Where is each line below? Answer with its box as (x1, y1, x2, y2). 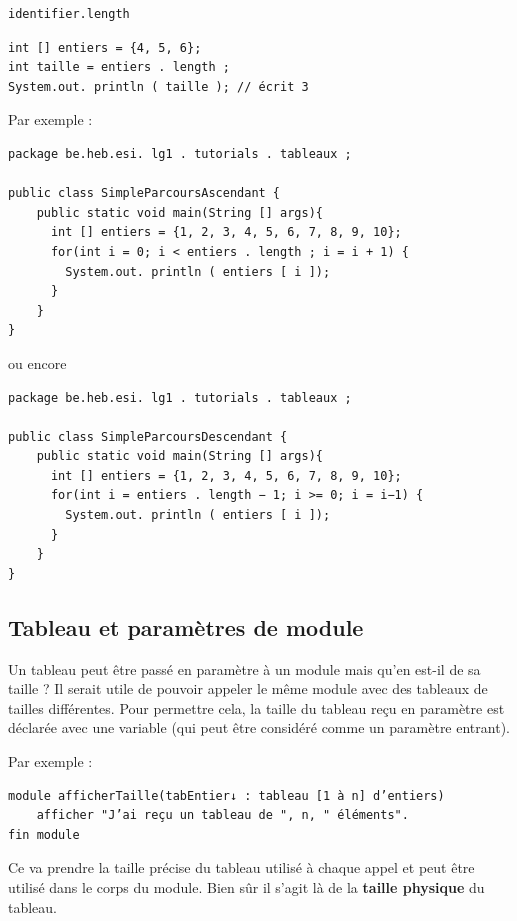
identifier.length (8, 7, 130, 21)
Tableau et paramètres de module (8, 611, 364, 642)
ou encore (8, 352, 67, 373)
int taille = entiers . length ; (8, 60, 230, 75)
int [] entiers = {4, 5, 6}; (8, 40, 202, 55)
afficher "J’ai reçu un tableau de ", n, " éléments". (36, 808, 409, 823)
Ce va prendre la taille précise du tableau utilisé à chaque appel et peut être (8, 857, 475, 878)
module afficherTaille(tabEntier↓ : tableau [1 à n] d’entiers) (8, 788, 445, 803)
